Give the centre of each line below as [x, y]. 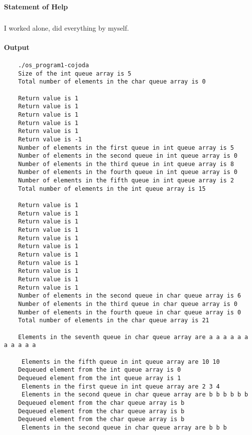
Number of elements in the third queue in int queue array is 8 [126, 164]
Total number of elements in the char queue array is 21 [114, 321]
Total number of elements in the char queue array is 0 [112, 82]
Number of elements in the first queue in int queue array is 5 [126, 148]
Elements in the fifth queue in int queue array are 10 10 [121, 362]
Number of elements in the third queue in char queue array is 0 [128, 304]
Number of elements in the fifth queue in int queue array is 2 [126, 181]
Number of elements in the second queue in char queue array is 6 [129, 296]
